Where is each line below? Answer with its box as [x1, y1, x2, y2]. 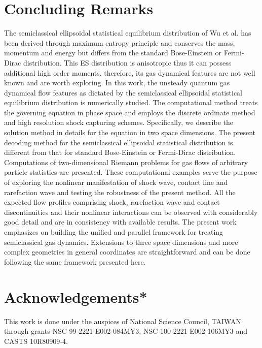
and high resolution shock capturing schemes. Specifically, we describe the [4, 117, 234, 128]
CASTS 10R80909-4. [4, 335, 68, 346]
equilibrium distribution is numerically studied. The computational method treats [4, 97, 258, 108]
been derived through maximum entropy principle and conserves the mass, [4, 37, 235, 48]
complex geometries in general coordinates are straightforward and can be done [4, 246, 250, 257]
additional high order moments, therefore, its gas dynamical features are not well [4, 67, 255, 78]
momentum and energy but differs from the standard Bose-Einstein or [4, 47, 222, 58]
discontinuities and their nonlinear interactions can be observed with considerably [4, 206, 258, 217]
